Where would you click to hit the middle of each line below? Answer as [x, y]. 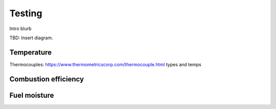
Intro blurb [20, 29]
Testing [26, 13]
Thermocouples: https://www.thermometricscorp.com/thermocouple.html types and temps [105, 64]
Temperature [31, 52]
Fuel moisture [32, 95]
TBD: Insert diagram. [31, 38]
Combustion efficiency [47, 79]
